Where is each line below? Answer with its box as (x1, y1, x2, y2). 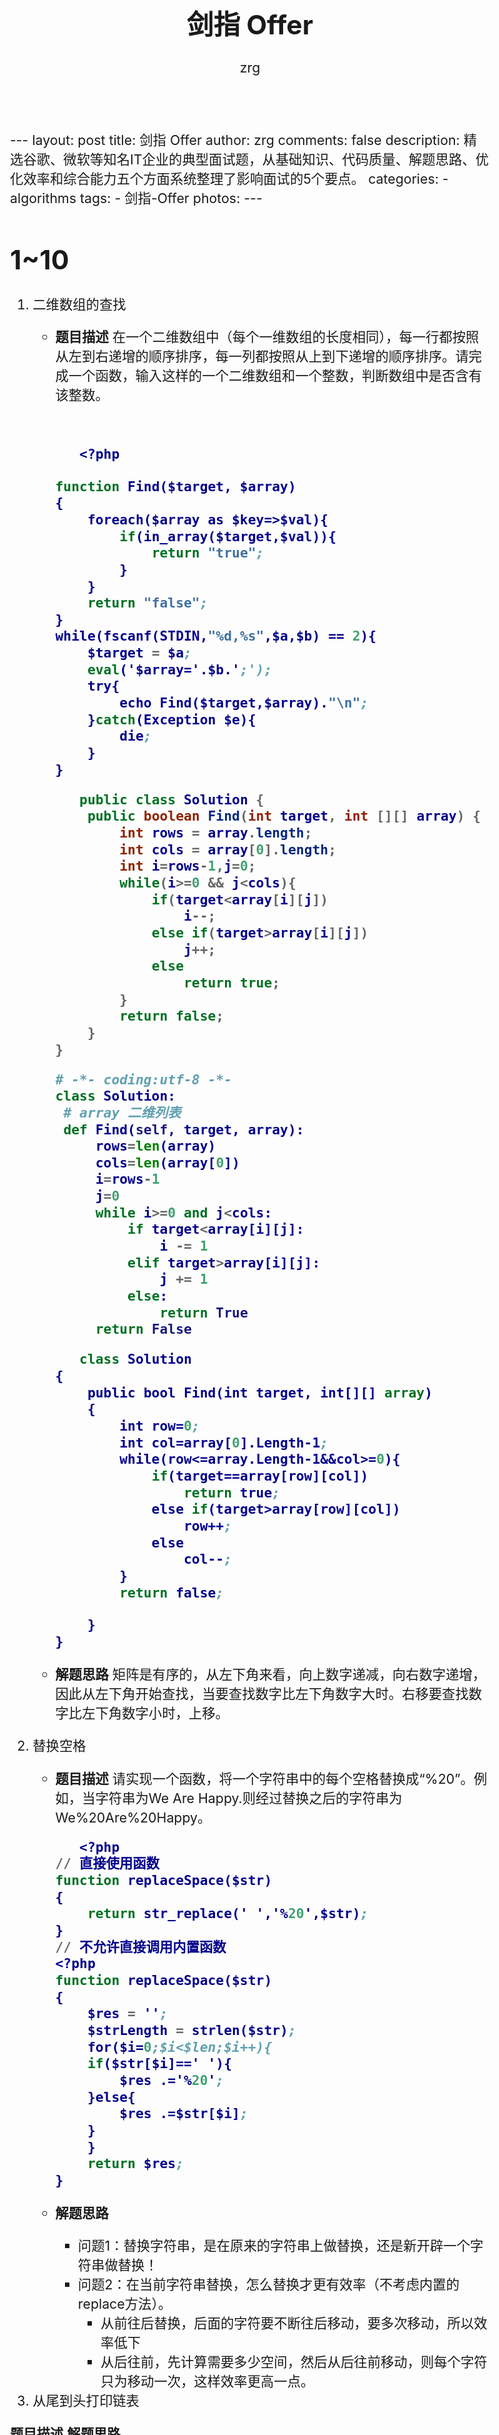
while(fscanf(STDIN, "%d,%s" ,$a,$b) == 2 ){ (55, 628, 377, 645)
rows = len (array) (95, 1138, 217, 1155)
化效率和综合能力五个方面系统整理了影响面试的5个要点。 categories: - (10, 170, 449, 187)
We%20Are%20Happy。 (55, 1808, 212, 1826)
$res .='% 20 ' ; (119, 2072, 225, 2089)
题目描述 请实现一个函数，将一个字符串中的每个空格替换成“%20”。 (55, 1770, 474, 1787)
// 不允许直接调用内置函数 (55, 1938, 227, 1955)
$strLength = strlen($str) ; (86, 2022, 297, 2039)
